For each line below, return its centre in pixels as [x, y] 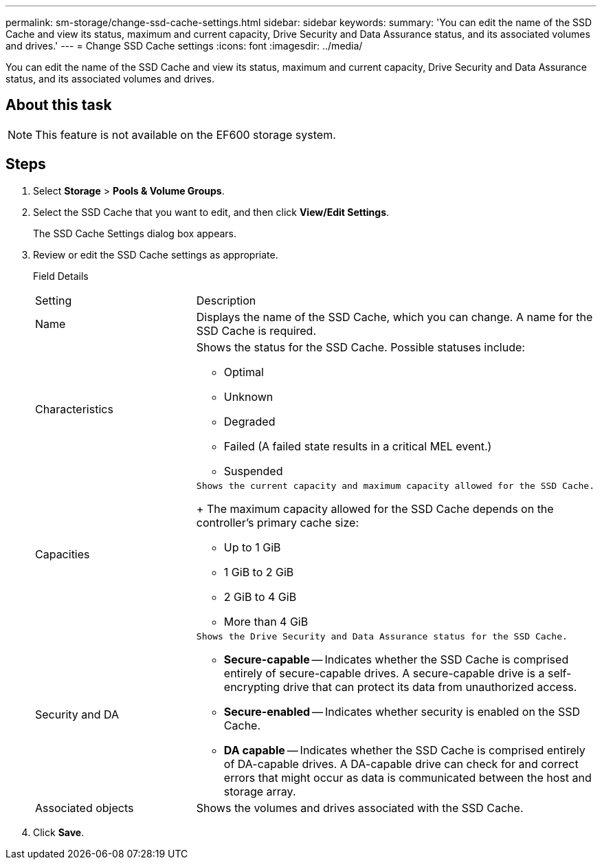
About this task [59, 105]
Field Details [61, 276]
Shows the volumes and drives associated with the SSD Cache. [360, 808]
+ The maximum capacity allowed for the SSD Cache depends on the [375, 508]
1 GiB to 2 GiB [259, 572]
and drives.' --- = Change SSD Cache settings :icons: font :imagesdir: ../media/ [184, 46]
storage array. [260, 791]
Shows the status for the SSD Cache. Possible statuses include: [360, 347]
